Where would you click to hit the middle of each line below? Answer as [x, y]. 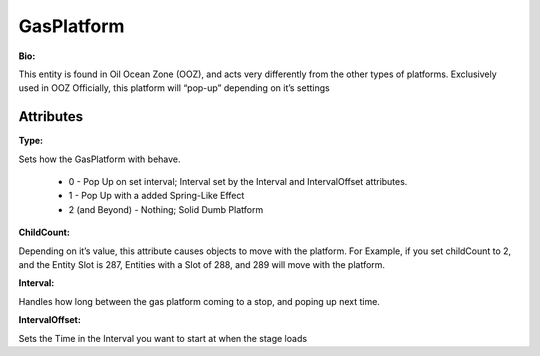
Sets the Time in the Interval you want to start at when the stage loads [163, 338]
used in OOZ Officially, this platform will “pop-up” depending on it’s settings [174, 88]
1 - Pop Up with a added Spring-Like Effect [156, 196]
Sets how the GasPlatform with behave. [99, 159]
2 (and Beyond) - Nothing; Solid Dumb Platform [166, 209]
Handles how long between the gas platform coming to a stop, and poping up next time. [199, 301]
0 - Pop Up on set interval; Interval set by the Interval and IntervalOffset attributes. [238, 182]
